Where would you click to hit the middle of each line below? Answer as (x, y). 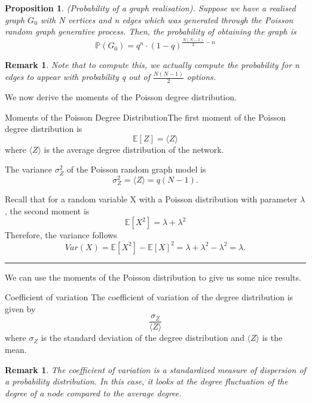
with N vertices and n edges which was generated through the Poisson (167, 19)
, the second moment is (47, 210)
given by (20, 308)
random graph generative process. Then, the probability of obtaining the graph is (151, 31)
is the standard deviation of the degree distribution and (143, 338)
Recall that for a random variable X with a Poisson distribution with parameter (151, 199)
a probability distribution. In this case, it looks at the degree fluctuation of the (146, 381)
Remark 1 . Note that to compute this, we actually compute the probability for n (152, 65)
